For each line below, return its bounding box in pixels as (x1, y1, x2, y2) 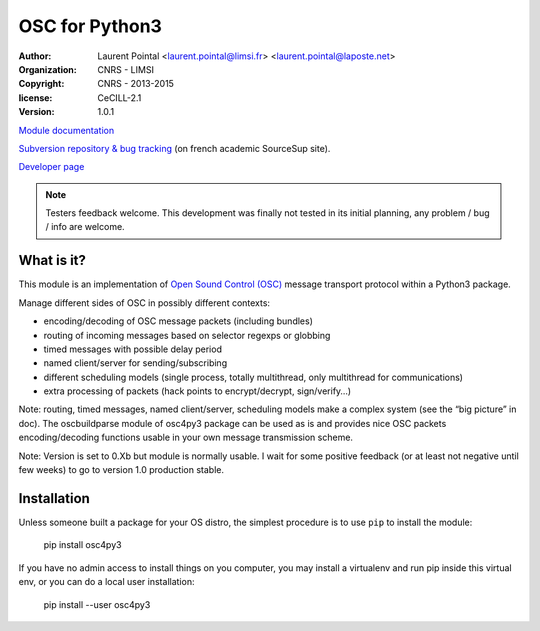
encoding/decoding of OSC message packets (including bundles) (43, 315, 314, 327)
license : (18, 91, 53, 104)
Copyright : (18, 78, 65, 90)
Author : (18, 50, 52, 62)
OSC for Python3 (18, 15, 162, 37)
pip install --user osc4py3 (43, 598, 151, 610)
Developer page (18, 161, 85, 173)
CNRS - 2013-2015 (97, 78, 175, 90)
